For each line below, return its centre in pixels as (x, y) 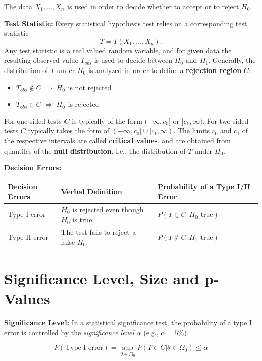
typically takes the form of (69, 131)
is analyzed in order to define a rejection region (165, 70)
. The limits (191, 131)
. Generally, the (232, 60)
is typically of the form (107, 121)
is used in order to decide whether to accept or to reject (153, 6)
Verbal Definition (92, 192)
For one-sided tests (33, 121)
